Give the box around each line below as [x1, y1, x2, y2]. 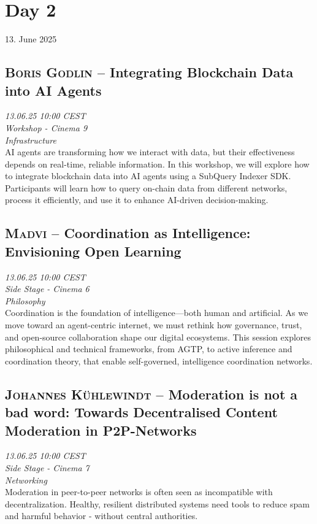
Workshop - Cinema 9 [5, 121, 88, 134]
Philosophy [5, 294, 45, 307]
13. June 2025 [5, 33, 57, 45]
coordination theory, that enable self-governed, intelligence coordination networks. [5, 354, 313, 367]
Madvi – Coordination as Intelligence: [5, 223, 251, 242]
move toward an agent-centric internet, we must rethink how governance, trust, [5, 318, 302, 331]
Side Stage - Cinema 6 [5, 282, 90, 295]
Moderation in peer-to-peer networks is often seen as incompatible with [5, 485, 273, 498]
